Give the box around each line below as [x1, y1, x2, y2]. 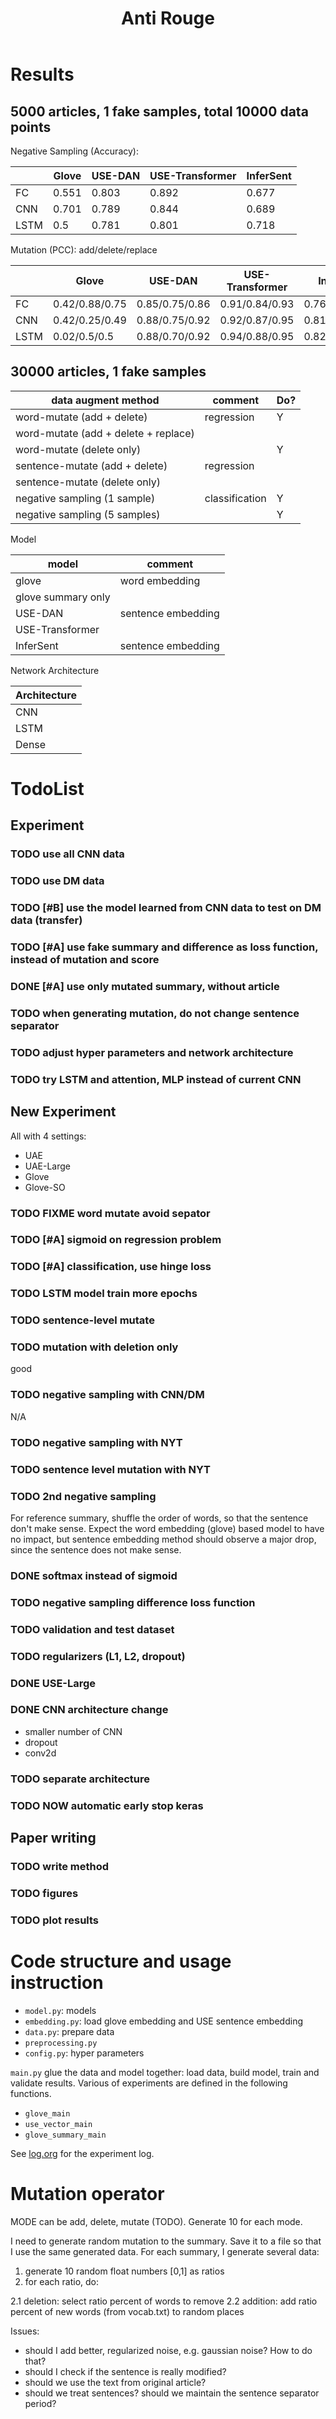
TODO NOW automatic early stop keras [10, 1798, 204, 1812]
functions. [10, 2087, 52, 2099]
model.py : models [24, 2004, 97, 2016]
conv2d [24, 1747, 57, 1759]
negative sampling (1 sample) [15, 491, 156, 505]
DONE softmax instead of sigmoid [10, 1568, 178, 1582]
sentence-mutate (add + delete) [15, 458, 168, 472]
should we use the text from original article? [24, 2376, 207, 2388]
